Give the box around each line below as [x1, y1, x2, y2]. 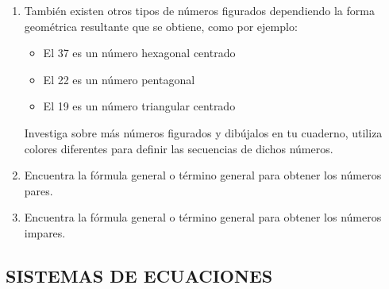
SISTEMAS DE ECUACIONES [6, 263, 273, 287]
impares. [24, 224, 66, 241]
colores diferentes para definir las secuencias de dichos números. [24, 140, 333, 156]
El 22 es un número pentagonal [43, 71, 195, 87]
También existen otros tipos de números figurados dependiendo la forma [24, 2, 375, 18]
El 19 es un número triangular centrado [43, 98, 236, 114]
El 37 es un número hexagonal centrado [43, 44, 236, 61]
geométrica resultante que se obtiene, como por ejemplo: [24, 17, 298, 34]
